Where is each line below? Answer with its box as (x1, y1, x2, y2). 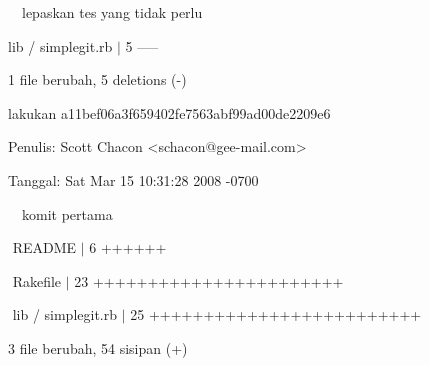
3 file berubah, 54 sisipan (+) (8, 337, 188, 358)
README (12, 237, 77, 258)
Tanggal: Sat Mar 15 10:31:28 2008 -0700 (8, 169, 259, 190)
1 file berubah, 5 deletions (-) (8, 69, 187, 90)
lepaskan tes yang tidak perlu (22, 2, 203, 22)
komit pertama (22, 203, 113, 224)
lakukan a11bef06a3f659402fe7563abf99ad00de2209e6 (8, 102, 331, 123)
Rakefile (12, 270, 62, 291)
